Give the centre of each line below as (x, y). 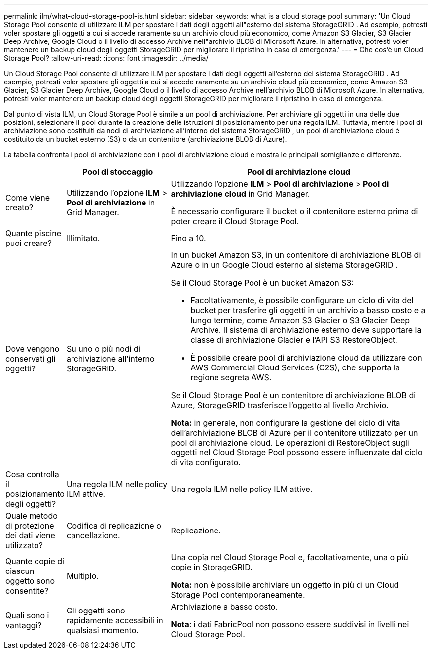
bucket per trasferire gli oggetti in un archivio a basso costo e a (308, 310)
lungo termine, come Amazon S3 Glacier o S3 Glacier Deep (300, 320)
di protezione (30, 526)
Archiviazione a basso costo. (224, 607)
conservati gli (31, 359)
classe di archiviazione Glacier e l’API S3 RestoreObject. (294, 340)
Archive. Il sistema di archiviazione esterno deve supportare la (306, 330)
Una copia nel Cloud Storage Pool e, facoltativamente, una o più (289, 557)
